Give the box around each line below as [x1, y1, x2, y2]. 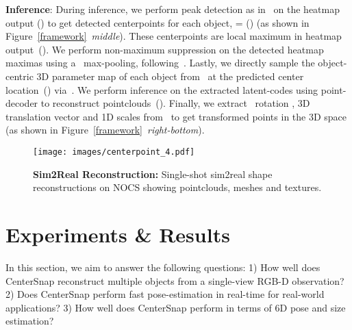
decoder [5, 96, 38, 110]
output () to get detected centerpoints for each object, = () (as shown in [5, 15, 310, 29]
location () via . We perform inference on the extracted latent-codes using [5, 82, 318, 97]
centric [5, 68, 34, 83]
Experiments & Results [5, 220, 230, 248]
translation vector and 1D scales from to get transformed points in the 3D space [5, 109, 347, 123]
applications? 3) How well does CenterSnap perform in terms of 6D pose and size [5, 300, 346, 314]
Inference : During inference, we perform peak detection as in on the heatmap [5, 2, 340, 16]
